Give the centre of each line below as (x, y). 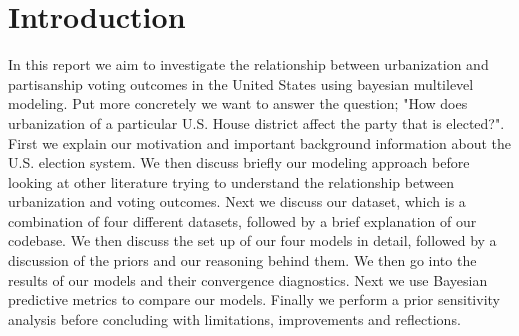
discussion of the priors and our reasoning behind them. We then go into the (242, 260)
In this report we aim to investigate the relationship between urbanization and (248, 64)
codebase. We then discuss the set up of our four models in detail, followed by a (252, 240)
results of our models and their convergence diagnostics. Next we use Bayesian (248, 279)
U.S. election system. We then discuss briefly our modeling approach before (239, 162)
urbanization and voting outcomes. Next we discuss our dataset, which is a (237, 201)
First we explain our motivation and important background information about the (259, 142)
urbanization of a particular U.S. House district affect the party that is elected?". (256, 122)
